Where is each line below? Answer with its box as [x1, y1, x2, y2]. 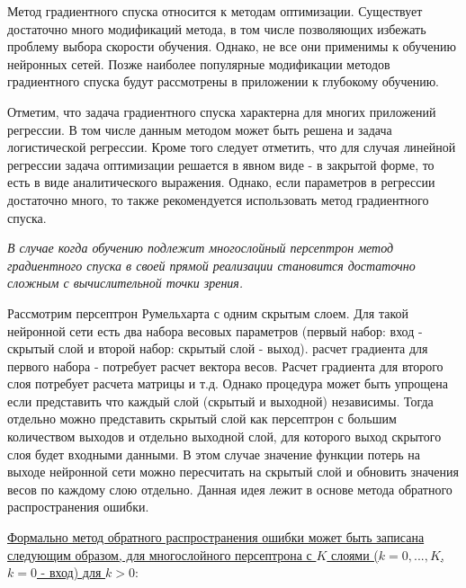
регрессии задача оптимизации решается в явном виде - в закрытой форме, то [7, 155, 435, 174]
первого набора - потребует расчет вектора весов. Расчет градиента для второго [7, 356, 444, 375]
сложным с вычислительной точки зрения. [7, 273, 244, 292]
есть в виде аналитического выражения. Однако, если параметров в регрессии [7, 173, 435, 192]
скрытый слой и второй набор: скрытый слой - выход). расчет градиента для [7, 339, 428, 358]
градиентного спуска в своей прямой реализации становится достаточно [7, 255, 416, 274]
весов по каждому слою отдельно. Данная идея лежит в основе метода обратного [7, 479, 453, 498]
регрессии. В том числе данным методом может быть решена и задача [7, 120, 392, 138]
